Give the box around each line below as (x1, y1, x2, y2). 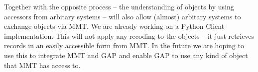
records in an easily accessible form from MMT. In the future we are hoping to (4, 40, 244, 51)
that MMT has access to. (4, 60, 81, 70)
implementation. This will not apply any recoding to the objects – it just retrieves (4, 30, 255, 41)
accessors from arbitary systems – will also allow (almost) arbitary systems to (4, 11, 241, 21)
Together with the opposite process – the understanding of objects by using (4, 1, 234, 11)
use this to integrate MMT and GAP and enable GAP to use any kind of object (4, 50, 248, 60)
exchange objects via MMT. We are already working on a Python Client (4, 21, 225, 31)
